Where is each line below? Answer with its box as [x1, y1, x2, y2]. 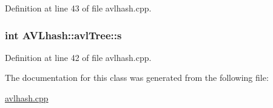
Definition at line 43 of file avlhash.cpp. [5, 2, 152, 14]
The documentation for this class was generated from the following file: [5, 71, 269, 84]
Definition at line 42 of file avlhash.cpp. [5, 51, 152, 63]
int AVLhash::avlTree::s [5, 27, 122, 42]
